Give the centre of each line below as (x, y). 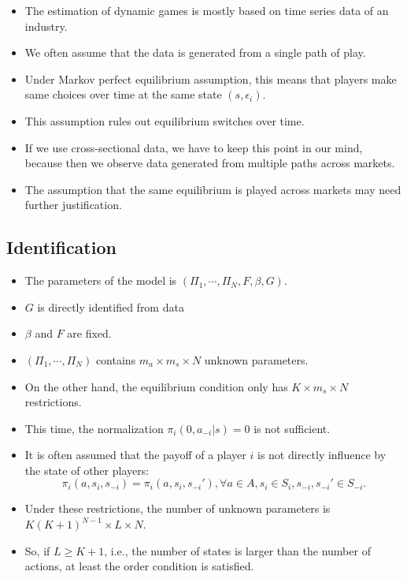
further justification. (73, 205)
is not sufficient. (292, 428)
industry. (46, 26)
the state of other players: (87, 470)
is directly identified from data (111, 306)
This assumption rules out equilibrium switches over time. (165, 120)
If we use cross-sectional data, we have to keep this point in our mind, (194, 147)
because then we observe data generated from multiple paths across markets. (210, 163)
